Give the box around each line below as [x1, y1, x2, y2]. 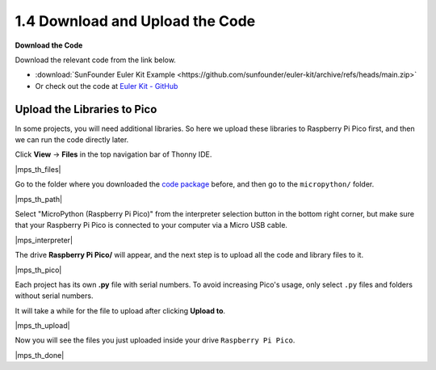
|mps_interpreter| [15, 235, 73, 245]
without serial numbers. [15, 291, 94, 301]
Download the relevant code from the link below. [15, 55, 177, 65]
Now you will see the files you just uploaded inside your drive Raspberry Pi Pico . [15, 335, 296, 345]
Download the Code [15, 40, 83, 50]
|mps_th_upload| [15, 321, 70, 330]
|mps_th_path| [15, 194, 63, 204]
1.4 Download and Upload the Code [15, 12, 256, 30]
